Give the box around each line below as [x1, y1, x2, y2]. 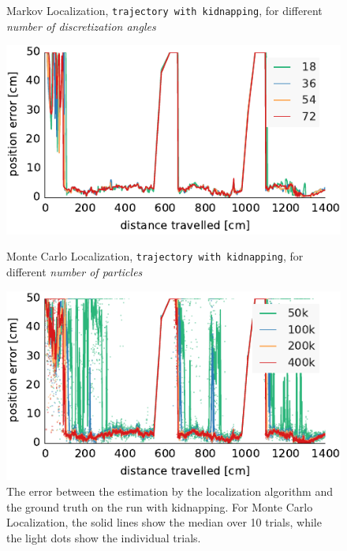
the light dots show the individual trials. [6, 529, 201, 545]
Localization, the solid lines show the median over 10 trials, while [6, 514, 322, 530]
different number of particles [6, 264, 143, 280]
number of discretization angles [6, 17, 156, 34]
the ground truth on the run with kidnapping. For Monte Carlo [6, 498, 313, 515]
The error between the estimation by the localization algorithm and [6, 482, 334, 499]
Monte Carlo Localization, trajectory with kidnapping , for [6, 248, 304, 264]
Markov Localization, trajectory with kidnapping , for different [6, 2, 323, 18]
